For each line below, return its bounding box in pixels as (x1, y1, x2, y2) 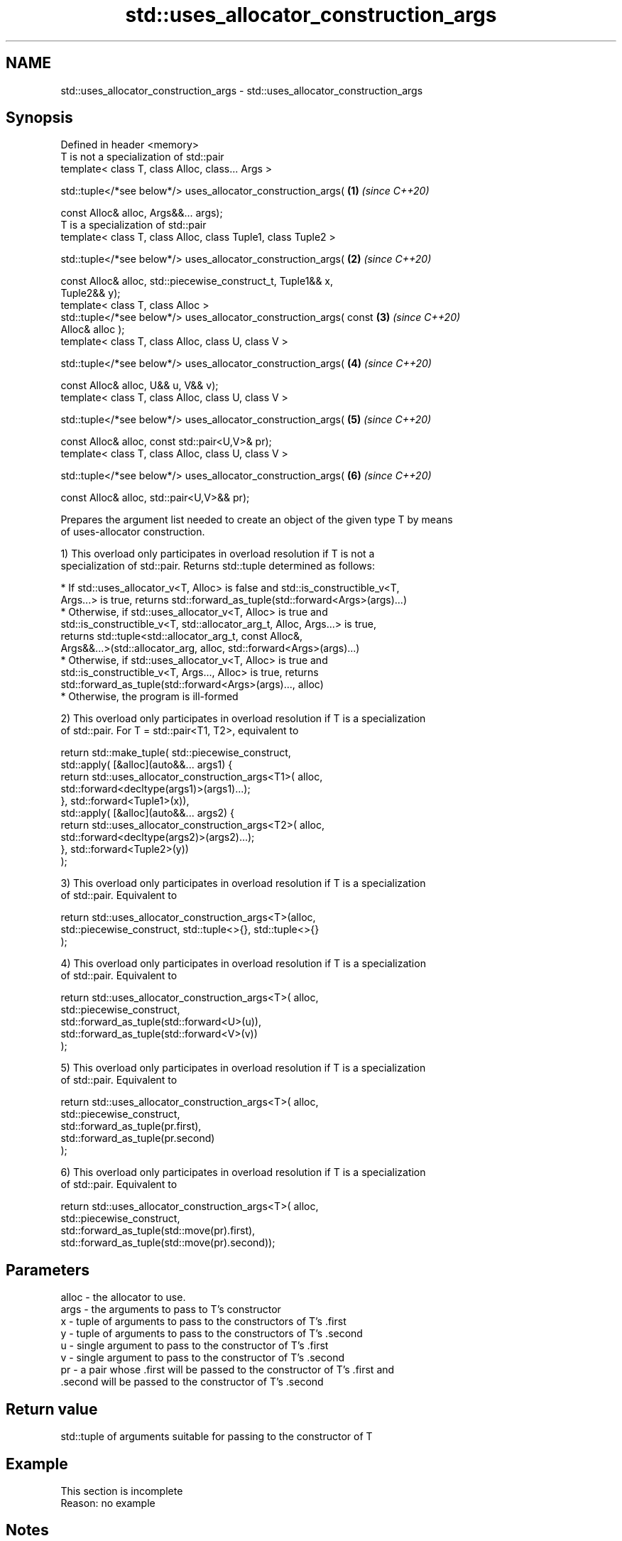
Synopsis (6, 109, 73, 127)
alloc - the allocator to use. (60, 1291, 186, 1304)
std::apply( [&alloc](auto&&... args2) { (60, 807, 235, 819)
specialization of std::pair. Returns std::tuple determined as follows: (60, 560, 375, 572)
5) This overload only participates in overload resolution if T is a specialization (60, 1062, 426, 1074)
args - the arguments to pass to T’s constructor (60, 1303, 281, 1316)
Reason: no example (60, 1496, 155, 1509)
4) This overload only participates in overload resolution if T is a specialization (60, 957, 426, 970)
